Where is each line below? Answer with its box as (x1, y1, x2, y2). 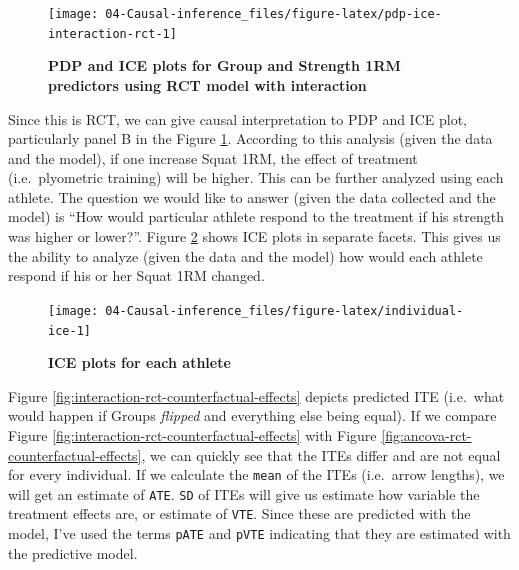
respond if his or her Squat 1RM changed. (8, 265, 265, 286)
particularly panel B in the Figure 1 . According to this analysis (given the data (8, 128, 493, 149)
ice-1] (48, 323, 91, 338)
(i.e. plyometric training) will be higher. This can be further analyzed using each (8, 167, 504, 188)
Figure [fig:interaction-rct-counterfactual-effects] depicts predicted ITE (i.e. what (8, 385, 505, 406)
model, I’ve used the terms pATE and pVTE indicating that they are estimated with (8, 523, 511, 544)
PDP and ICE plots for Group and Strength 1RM (48, 55, 401, 76)
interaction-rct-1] (48, 26, 177, 41)
